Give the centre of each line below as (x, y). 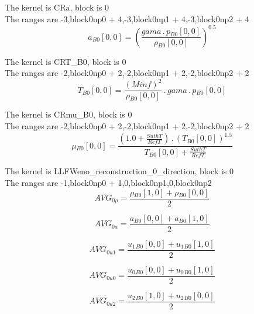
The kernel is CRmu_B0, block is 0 (68, 114)
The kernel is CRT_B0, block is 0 (66, 61)
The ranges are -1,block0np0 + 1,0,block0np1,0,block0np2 (108, 182)
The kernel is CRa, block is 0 (57, 7)
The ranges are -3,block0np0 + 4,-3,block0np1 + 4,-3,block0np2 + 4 (127, 18)
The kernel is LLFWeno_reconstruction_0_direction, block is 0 (119, 171)
